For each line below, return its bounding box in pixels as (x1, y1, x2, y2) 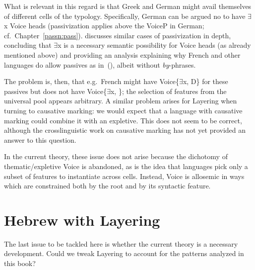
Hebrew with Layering (4, 209, 160, 230)
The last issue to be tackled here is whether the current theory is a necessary (4, 238, 238, 249)
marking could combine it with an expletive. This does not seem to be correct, (4, 115, 242, 125)
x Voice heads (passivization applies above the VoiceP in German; (4, 20, 204, 31)
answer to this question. (4, 134, 76, 145)
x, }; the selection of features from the (110, 86, 227, 96)
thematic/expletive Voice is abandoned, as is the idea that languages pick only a (4, 161, 248, 171)
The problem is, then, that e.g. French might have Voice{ (4, 76, 180, 87)
